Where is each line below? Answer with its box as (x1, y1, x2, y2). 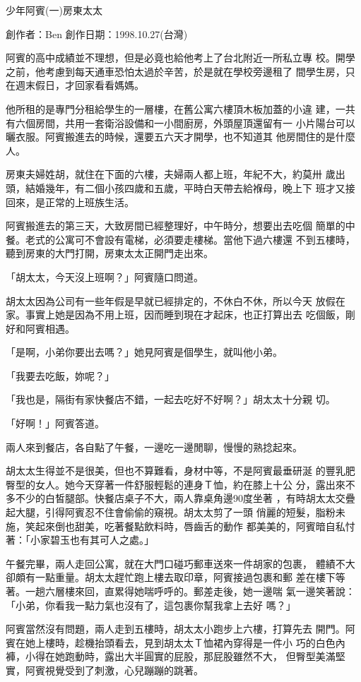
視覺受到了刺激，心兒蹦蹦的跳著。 (45, 662, 203, 677)
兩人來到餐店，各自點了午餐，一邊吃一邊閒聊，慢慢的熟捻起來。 (6, 439, 302, 454)
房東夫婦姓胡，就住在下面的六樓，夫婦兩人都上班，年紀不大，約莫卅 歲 (6, 167, 336, 181)
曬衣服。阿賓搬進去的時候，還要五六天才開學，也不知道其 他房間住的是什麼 (6, 129, 355, 144)
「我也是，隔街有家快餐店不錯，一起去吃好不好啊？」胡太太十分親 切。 (6, 392, 336, 407)
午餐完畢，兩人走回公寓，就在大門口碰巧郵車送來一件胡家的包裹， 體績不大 (6, 556, 355, 570)
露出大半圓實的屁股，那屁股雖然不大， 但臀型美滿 (104, 649, 336, 664)
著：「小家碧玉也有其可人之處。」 (6, 532, 154, 547)
